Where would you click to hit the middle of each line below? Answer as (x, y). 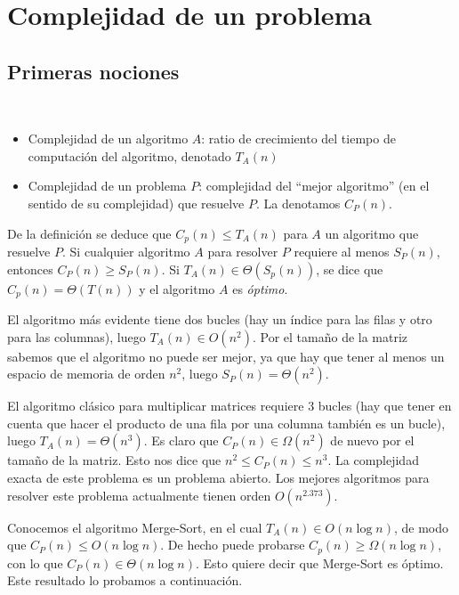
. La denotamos (298, 203)
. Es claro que (181, 440)
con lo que (35, 562)
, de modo (421, 527)
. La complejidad (373, 460)
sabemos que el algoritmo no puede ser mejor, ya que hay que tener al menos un (226, 356)
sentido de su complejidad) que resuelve (136, 203)
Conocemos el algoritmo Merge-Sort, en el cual (135, 527)
